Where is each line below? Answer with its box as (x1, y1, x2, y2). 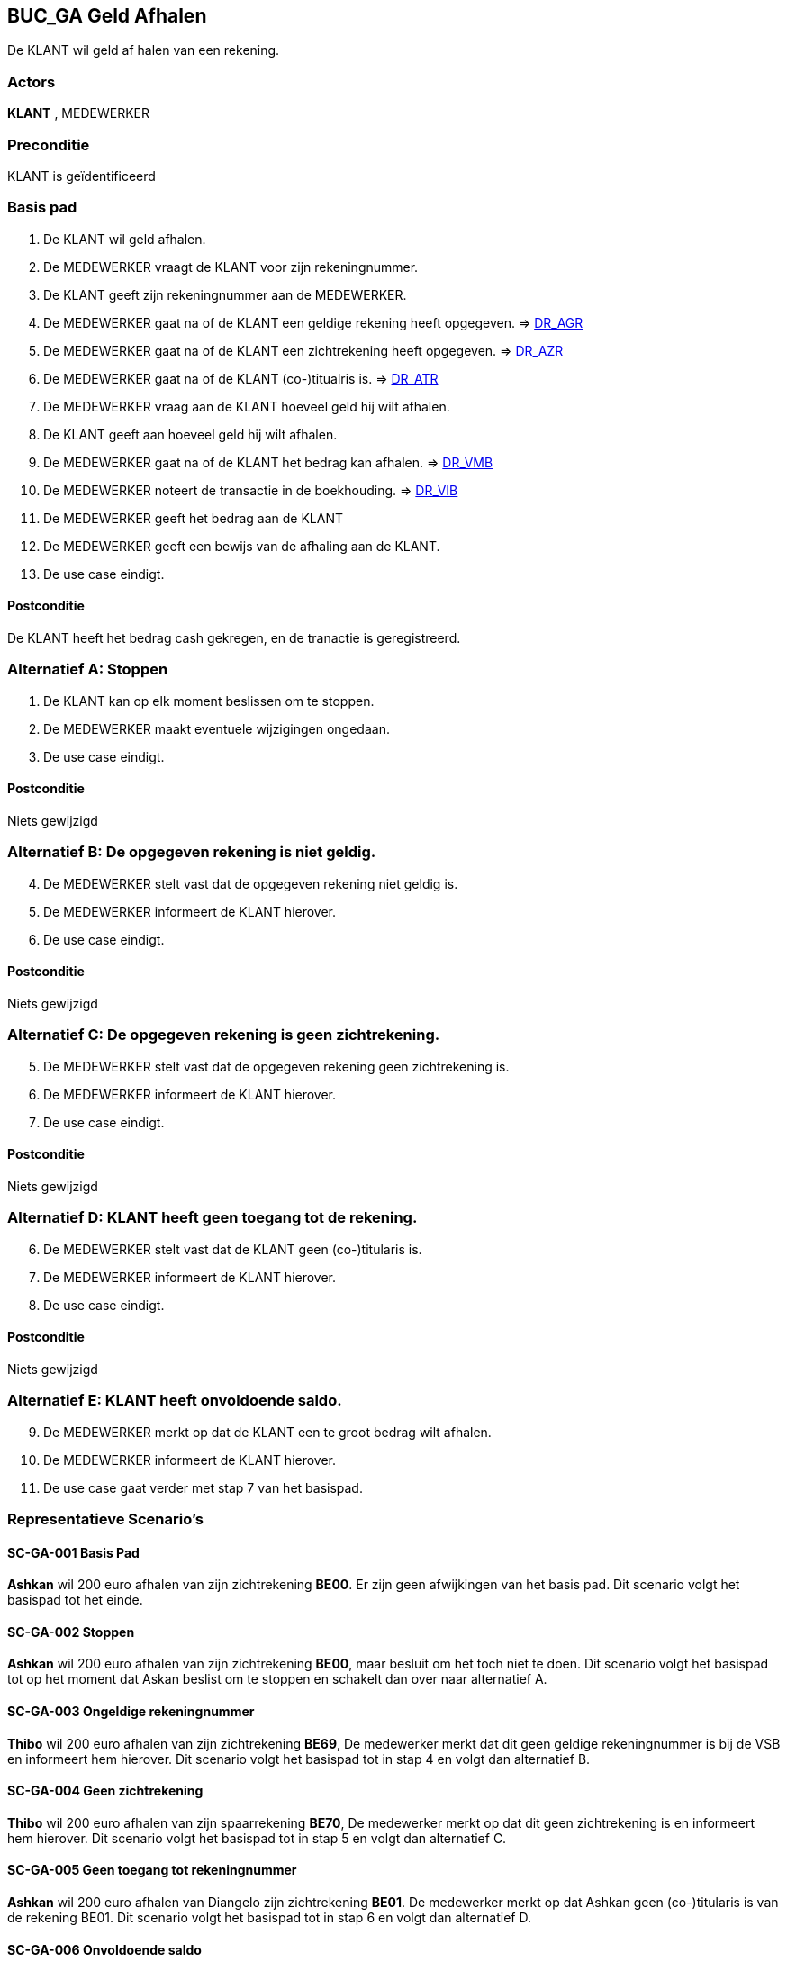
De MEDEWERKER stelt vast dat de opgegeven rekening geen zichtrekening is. (43, 1058, 510, 1074)
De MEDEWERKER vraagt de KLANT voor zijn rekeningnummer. (43, 258, 419, 275)
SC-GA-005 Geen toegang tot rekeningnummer (7, 1862, 297, 1878)
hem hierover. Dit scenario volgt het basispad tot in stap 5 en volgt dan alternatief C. (7, 1830, 507, 1846)
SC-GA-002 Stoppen (7, 1623, 135, 1640)
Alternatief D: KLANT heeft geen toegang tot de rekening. (7, 1208, 418, 1227)
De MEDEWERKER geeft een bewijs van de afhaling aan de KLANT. (43, 538, 440, 554)
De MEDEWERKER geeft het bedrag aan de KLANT (43, 510, 343, 526)
